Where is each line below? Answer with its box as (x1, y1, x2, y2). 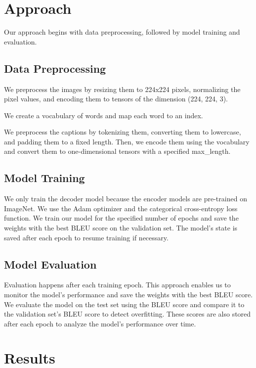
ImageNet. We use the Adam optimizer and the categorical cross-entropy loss (4, 203, 238, 213)
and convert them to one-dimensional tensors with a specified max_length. (4, 146, 231, 156)
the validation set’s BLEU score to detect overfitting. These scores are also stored (4, 309, 251, 319)
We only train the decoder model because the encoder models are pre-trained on (4, 193, 247, 204)
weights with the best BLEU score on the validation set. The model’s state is (4, 223, 238, 233)
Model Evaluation (4, 256, 97, 272)
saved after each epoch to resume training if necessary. (4, 232, 169, 242)
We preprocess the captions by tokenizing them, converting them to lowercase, (4, 127, 241, 137)
